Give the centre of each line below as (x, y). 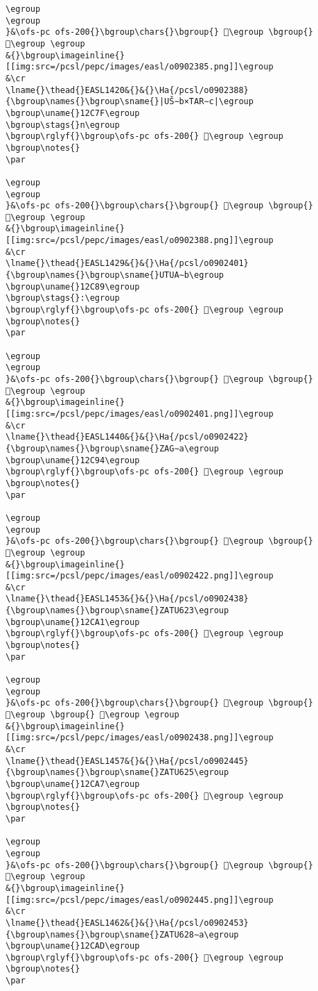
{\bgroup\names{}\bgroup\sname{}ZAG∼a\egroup (112, 448)
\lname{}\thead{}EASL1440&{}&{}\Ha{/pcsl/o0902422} (127, 437)
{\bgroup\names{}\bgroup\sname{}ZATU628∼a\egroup (122, 934)
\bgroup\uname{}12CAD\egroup (73, 946)
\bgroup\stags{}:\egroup (63, 298)
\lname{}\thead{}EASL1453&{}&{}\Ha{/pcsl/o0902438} (127, 599)
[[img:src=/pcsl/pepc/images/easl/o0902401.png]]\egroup (140, 414)
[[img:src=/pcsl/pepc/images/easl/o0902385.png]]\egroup (140, 67)
